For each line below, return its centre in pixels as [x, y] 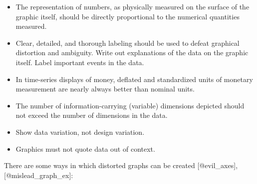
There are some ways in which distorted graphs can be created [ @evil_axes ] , [121, 165]
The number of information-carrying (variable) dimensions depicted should [130, 105]
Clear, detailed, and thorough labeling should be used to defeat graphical [128, 43]
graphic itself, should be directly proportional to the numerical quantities [128, 16]
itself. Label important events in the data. [80, 62]
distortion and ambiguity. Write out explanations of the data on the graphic [132, 52]
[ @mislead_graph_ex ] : [39, 175]
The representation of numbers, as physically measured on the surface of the [132, 6]
